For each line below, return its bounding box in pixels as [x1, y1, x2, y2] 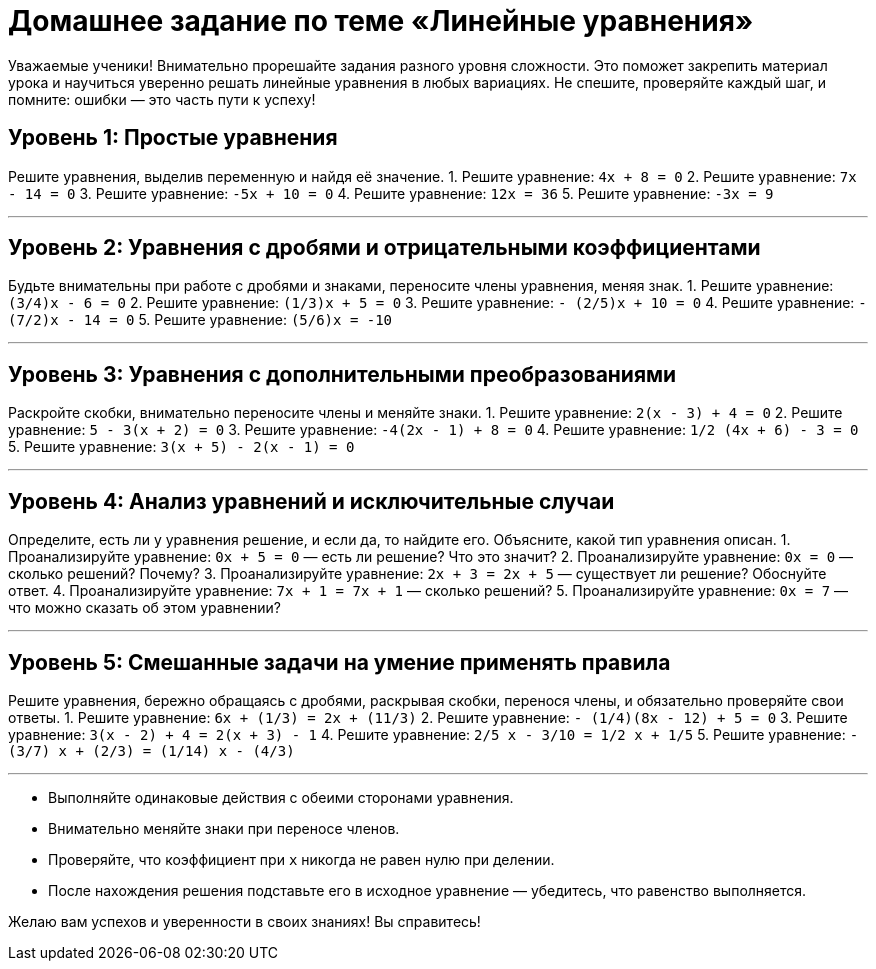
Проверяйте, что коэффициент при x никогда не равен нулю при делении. [48, 850, 555, 868]
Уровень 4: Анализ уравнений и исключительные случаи [8, 488, 615, 514]
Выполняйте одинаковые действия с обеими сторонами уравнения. [48, 788, 514, 806]
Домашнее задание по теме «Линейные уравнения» [8, 4, 754, 38]
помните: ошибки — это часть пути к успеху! [8, 90, 316, 108]
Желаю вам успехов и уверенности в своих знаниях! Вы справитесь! [8, 912, 481, 930]
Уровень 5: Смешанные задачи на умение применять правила [8, 649, 671, 675]
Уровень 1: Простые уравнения [8, 125, 338, 151]
